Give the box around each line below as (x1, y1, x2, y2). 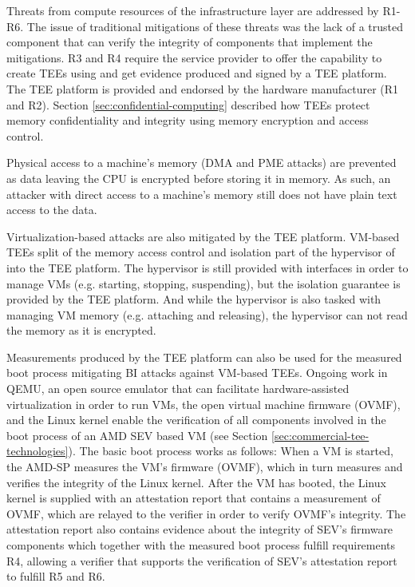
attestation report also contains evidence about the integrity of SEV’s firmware (6, 521, 393, 537)
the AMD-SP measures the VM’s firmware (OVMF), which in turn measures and (6, 458, 403, 475)
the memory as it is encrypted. (6, 322, 156, 339)
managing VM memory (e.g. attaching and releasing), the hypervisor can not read (6, 306, 408, 323)
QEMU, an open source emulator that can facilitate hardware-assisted (6, 380, 350, 397)
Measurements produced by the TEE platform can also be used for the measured (6, 348, 402, 365)
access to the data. (6, 201, 97, 218)
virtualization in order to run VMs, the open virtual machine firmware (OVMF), (6, 395, 401, 412)
